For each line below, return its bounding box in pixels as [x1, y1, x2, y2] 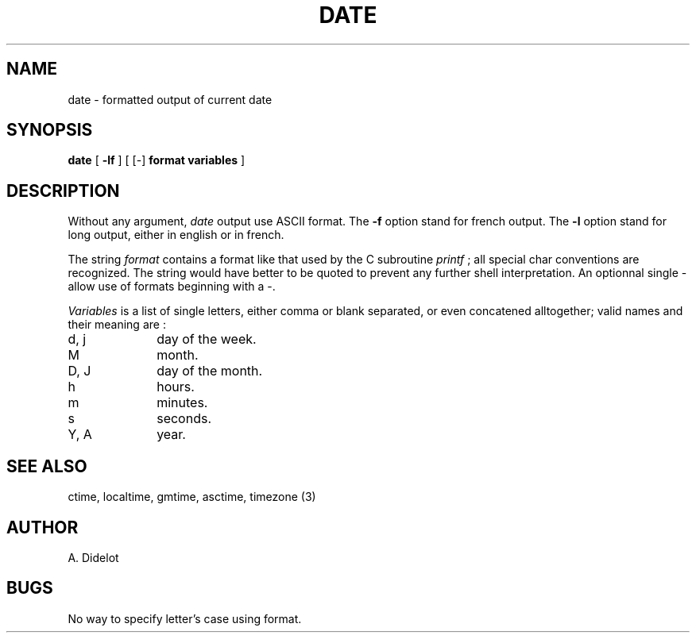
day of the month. [157, 363, 263, 379]
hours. [157, 379, 195, 395]
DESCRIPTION [6, 180, 120, 201]
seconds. [157, 410, 211, 427]
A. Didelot [68, 550, 119, 564]
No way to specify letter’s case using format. [68, 611, 302, 626]
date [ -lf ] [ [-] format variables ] [68, 153, 246, 167]
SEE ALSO [6, 456, 87, 476]
